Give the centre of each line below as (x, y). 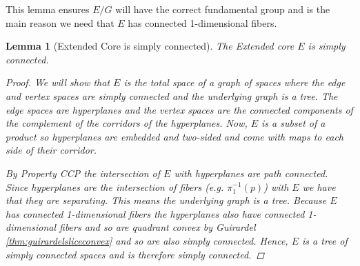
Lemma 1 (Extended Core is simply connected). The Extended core (150, 46)
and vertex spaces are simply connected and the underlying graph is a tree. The (172, 95)
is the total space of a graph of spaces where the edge (234, 82)
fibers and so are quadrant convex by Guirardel (158, 227)
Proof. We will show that (58, 82)
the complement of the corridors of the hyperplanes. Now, (127, 123)
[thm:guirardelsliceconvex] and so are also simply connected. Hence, (147, 240)
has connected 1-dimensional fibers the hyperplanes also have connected (155, 213)
